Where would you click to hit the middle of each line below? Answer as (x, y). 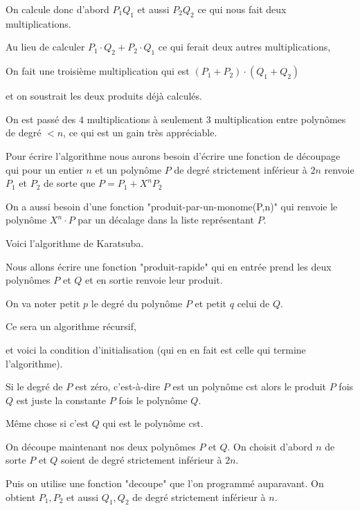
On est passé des (41, 119)
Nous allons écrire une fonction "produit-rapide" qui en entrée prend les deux (169, 266)
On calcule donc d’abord (57, 9)
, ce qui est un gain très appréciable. (140, 133)
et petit (211, 303)
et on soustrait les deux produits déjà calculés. (104, 96)
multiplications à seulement (145, 119)
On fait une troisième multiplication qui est (98, 71)
